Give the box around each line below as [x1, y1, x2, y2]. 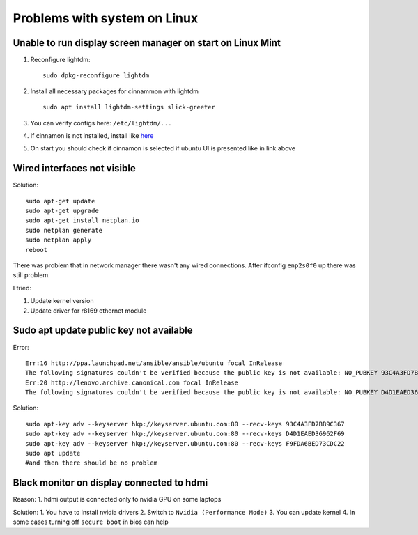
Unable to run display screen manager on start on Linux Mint [13, 37, 281, 49]
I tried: [13, 284, 31, 292]
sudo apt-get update [25, 197, 95, 205]
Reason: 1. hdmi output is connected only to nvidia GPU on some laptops [13, 495, 222, 504]
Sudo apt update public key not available [13, 325, 193, 336]
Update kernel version [30, 297, 94, 305]
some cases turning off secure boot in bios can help [13, 518, 169, 526]
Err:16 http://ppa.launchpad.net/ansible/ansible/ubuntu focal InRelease [25, 359, 283, 367]
